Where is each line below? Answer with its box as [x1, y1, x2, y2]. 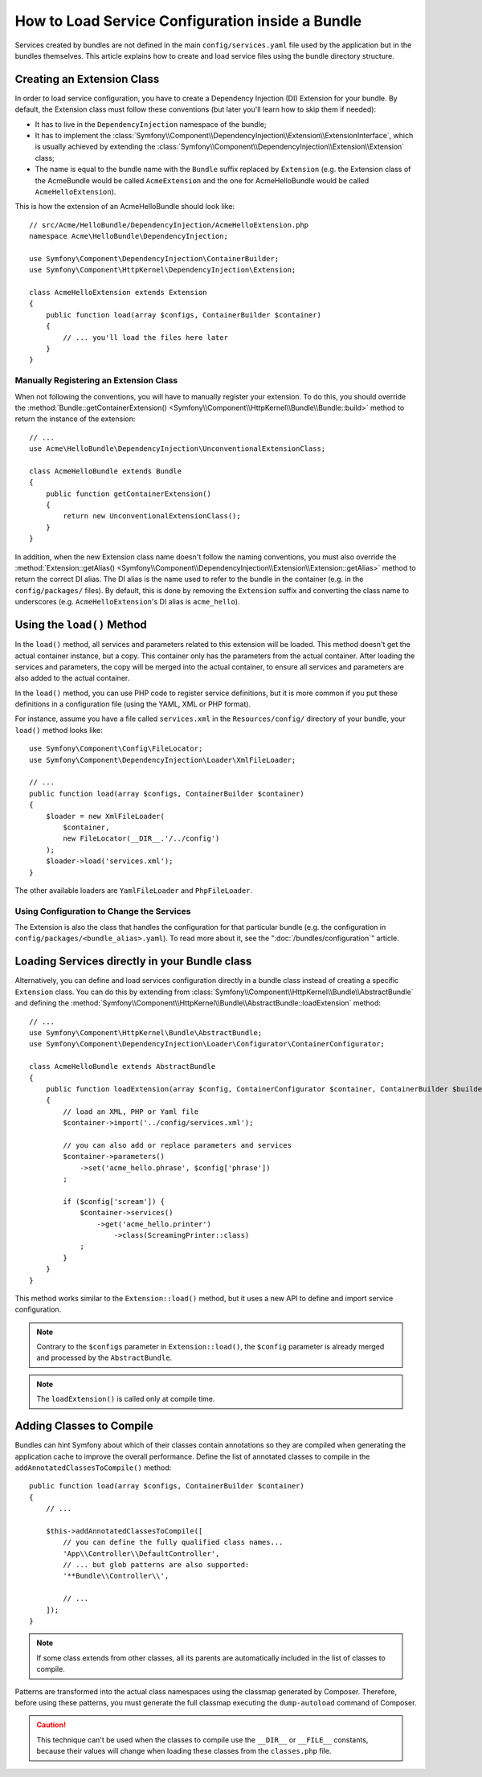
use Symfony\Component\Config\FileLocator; [29, 744, 203, 753]
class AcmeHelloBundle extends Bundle [29, 466, 182, 476]
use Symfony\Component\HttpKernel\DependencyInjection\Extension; [29, 265, 296, 275]
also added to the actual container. [14, 674, 130, 683]
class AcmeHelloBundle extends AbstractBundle [29, 1062, 216, 1071]
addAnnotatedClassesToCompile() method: [14, 1463, 172, 1472]
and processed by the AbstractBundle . [36, 1353, 173, 1362]
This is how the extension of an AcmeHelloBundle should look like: [14, 202, 235, 211]
